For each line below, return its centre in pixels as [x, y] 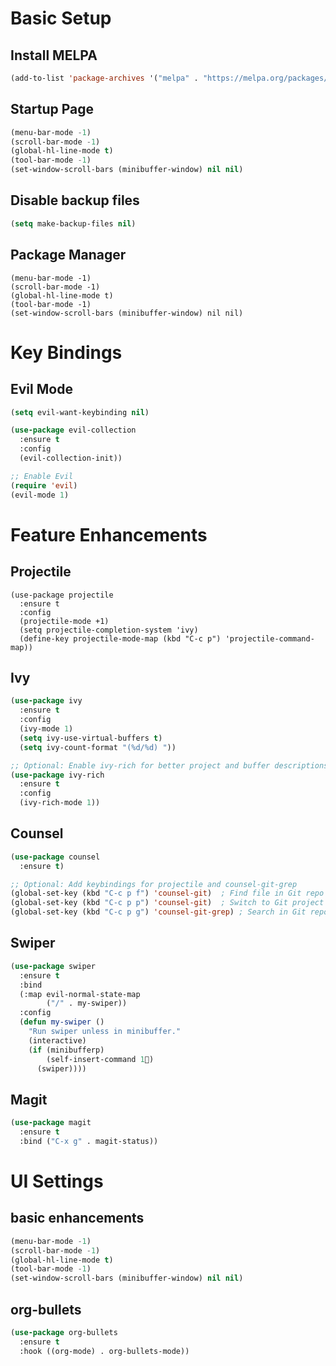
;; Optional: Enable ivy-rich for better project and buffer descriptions [169, 765]
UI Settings [57, 1181]
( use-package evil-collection [73, 430]
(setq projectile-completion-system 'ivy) [109, 630]
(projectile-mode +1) [64, 621]
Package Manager [68, 255]
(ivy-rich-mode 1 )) [60, 803]
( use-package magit [51, 1123]
